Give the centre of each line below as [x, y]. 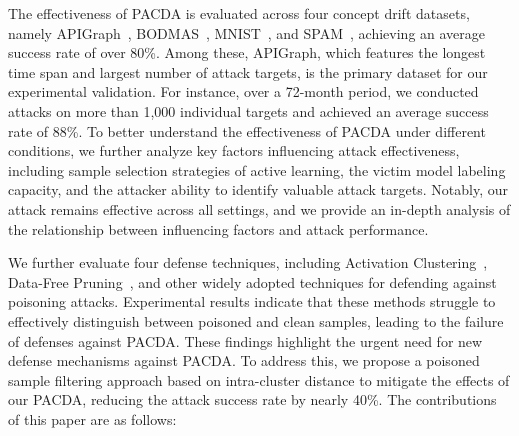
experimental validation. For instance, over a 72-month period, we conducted [243, 91]
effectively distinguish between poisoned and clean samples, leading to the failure [256, 320]
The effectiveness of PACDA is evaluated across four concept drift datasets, [239, 13]
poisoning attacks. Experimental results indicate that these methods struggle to [252, 301]
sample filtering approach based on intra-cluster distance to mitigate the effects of [259, 379]
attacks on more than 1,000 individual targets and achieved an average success [248, 110]
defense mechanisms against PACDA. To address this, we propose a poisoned [244, 360]
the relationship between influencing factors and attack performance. [218, 228]
